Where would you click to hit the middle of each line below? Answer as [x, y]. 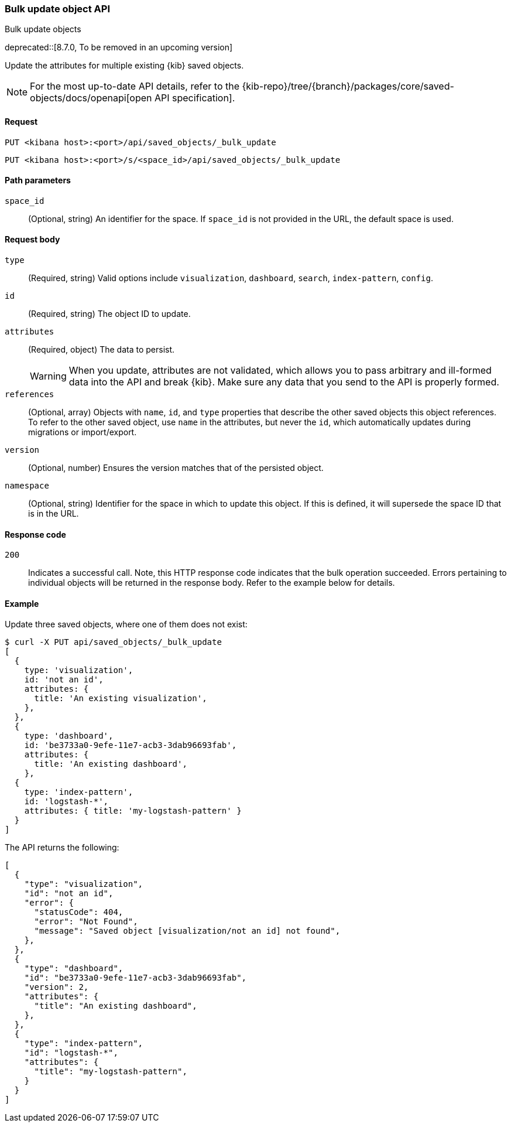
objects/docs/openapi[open [91, 98]
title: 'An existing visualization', [121, 699]
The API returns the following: [62, 848]
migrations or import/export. [83, 432]
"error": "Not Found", [86, 922]
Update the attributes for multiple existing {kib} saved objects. [124, 66]
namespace [27, 486]
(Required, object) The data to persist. [102, 350]
